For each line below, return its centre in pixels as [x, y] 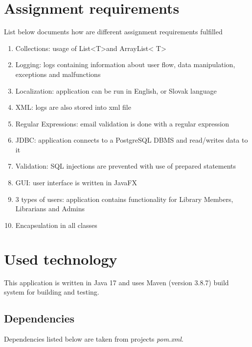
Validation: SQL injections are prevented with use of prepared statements [126, 166]
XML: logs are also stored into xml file [73, 107]
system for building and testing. [52, 292]
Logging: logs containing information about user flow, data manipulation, [125, 64]
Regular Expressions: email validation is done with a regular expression [122, 123]
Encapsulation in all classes [56, 225]
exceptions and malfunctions [58, 74]
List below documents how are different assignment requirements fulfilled [113, 32]
